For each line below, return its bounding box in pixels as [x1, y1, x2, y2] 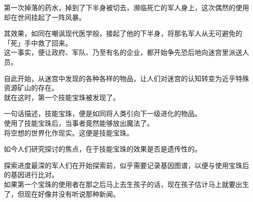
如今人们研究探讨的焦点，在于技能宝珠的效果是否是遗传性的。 [4, 144, 201, 154]
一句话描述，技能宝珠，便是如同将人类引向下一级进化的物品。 [4, 108, 201, 118]
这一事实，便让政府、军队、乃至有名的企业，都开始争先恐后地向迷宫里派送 [4, 47, 242, 57]
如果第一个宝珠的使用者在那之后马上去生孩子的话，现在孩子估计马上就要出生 [4, 179, 249, 189]
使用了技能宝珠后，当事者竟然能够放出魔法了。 [4, 118, 154, 128]
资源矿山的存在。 [4, 83, 58, 93]
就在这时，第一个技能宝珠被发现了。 [4, 92, 120, 102]
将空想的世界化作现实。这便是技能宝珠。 [4, 127, 133, 137]
